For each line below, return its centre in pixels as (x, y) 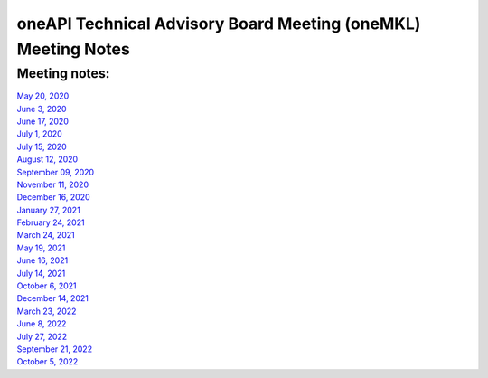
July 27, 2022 (42, 336)
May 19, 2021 (41, 248)
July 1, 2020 (39, 134)
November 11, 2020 (53, 184)
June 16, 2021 (42, 260)
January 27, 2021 (48, 210)
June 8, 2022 (42, 324)
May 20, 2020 (43, 96)
